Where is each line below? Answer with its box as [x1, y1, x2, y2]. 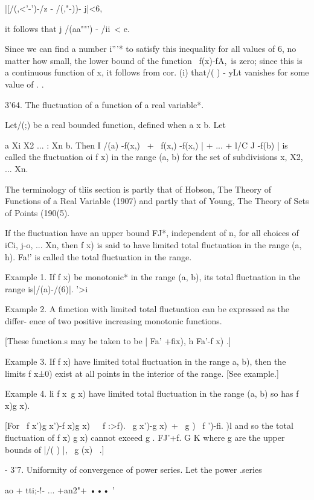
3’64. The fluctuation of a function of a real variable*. [5, 98, 204, 111]
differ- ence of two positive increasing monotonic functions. [5, 314, 222, 327]
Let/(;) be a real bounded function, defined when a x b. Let [5, 118, 226, 131]
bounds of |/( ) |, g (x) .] [5, 443, 104, 455]
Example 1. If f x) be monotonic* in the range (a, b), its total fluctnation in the [5, 271, 301, 283]
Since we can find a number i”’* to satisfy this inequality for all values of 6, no [5, 42, 296, 55]
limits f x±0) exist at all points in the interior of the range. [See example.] [5, 367, 279, 379]
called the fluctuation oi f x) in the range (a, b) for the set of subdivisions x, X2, [5, 150, 303, 163]
